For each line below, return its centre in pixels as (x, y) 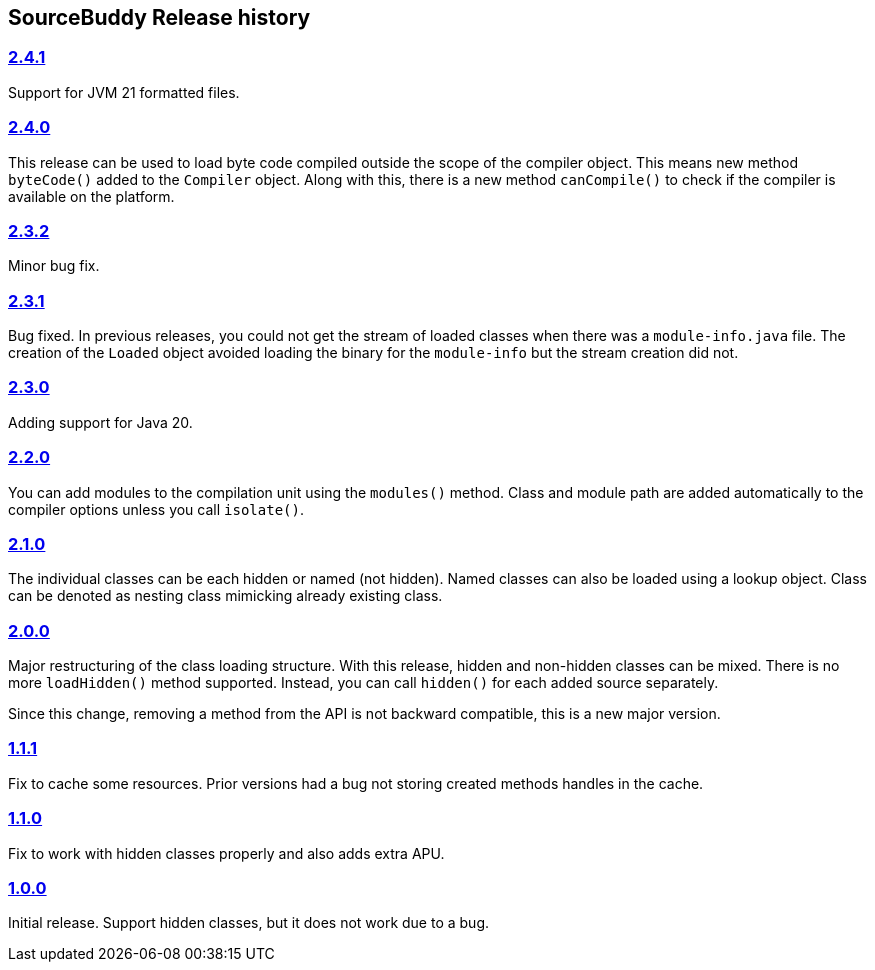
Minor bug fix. (54, 266)
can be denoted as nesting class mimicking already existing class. (225, 596)
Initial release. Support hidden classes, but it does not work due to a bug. (249, 923)
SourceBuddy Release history (159, 17)
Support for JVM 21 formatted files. (124, 92)
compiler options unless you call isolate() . (156, 509)
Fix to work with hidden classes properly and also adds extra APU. (226, 853)
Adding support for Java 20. (100, 422)
